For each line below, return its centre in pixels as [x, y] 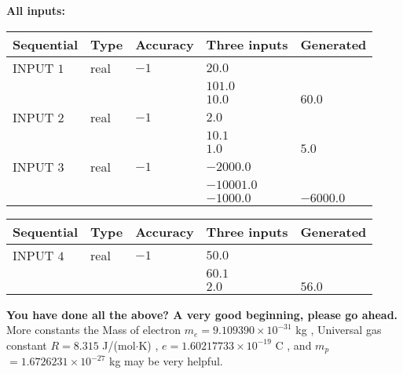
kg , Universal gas [339, 330]
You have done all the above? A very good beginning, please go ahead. [202, 314]
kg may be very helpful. [166, 361]
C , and [293, 345]
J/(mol [119, 345]
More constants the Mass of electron [94, 330]
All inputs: [36, 10]
